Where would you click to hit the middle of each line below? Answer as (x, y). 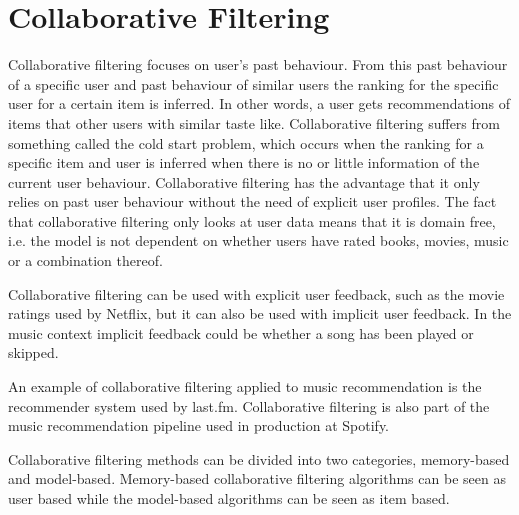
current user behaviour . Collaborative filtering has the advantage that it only (244, 181)
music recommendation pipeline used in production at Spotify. (199, 425)
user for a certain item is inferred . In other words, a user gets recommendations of (259, 103)
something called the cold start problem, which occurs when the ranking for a (246, 142)
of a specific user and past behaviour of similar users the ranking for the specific (253, 83)
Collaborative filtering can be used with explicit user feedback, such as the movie (256, 293)
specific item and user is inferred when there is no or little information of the (244, 162)
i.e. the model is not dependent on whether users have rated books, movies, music (258, 240)
